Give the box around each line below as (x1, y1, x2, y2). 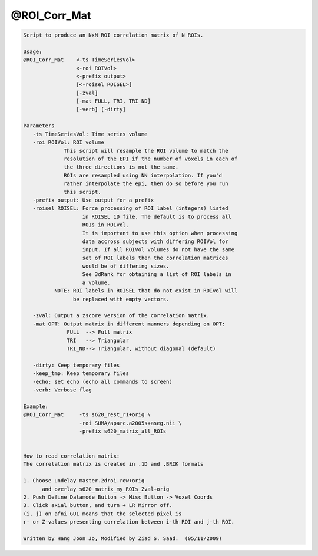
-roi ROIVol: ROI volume (32, 139, 104, 146)
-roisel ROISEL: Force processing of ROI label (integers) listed (32, 205, 228, 212)
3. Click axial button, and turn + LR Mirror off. (23, 502, 173, 509)
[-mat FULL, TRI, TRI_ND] (75, 98, 151, 104)
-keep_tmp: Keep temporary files (32, 370, 130, 377)
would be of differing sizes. (82, 263, 170, 269)
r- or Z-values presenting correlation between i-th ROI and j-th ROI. (23, 519, 235, 525)
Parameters (23, 123, 55, 129)
